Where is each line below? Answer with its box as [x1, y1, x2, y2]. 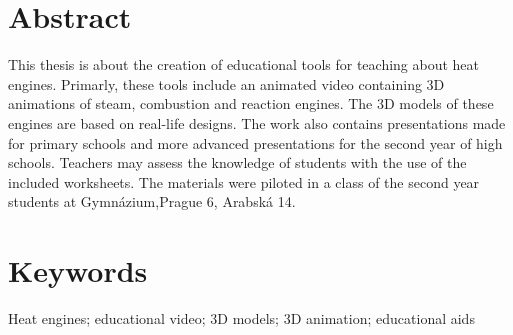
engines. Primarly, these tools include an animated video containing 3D [8, 73, 445, 94]
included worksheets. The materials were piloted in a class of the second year [8, 171, 480, 192]
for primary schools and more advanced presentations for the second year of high [8, 132, 503, 153]
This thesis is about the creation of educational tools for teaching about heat [8, 54, 480, 75]
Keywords [8, 250, 148, 291]
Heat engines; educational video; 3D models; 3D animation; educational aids [8, 308, 475, 328]
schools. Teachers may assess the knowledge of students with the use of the [8, 152, 467, 173]
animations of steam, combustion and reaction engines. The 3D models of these [8, 93, 494, 114]
